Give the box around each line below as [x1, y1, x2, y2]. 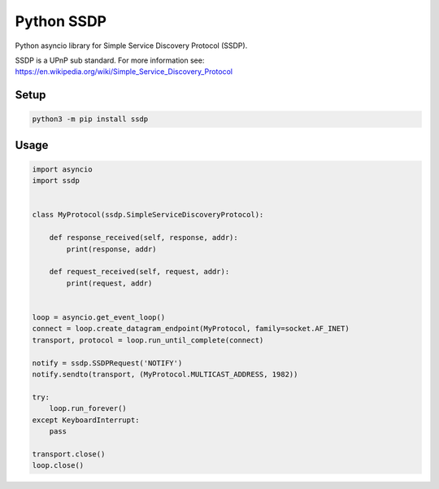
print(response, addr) [66, 244, 158, 254]
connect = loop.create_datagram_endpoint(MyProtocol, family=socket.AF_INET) [32, 324, 350, 334]
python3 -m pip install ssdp [32, 115, 149, 124]
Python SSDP [15, 12, 107, 30]
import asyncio [32, 164, 93, 174]
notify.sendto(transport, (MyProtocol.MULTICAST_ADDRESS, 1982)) [32, 369, 298, 378]
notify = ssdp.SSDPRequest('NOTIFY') [32, 358, 183, 368]
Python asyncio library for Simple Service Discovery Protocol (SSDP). [15, 41, 248, 50]
